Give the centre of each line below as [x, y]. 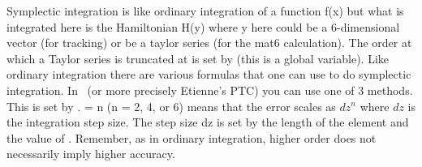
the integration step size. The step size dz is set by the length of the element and [208, 122]
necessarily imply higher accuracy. [91, 154]
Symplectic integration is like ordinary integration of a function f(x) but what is [205, 11]
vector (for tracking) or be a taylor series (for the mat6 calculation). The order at [209, 43]
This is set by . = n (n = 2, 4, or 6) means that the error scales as [171, 106]
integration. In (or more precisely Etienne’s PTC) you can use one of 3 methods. [210, 90]
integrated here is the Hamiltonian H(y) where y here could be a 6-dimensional [203, 26]
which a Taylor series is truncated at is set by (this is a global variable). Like [198, 58]
